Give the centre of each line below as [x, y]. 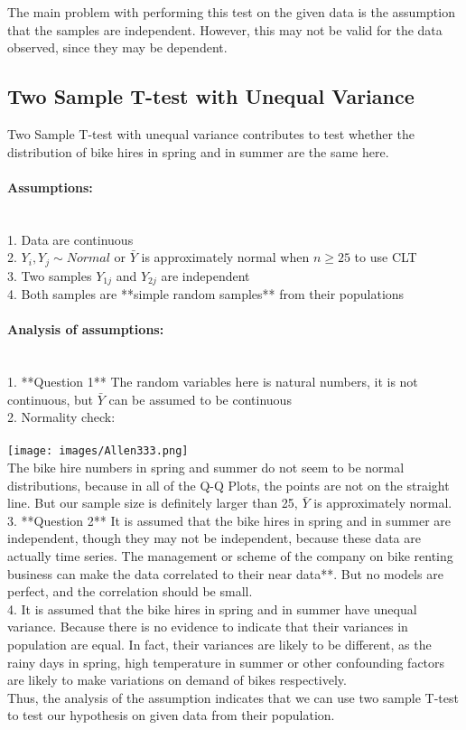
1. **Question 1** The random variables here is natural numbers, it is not [213, 382]
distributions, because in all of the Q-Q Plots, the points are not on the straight [228, 485]
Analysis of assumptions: [86, 329]
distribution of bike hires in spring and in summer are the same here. [198, 151]
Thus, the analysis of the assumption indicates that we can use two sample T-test [233, 697]
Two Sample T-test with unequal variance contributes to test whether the [211, 133]
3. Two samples [50, 275]
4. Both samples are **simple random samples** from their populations [206, 294]
